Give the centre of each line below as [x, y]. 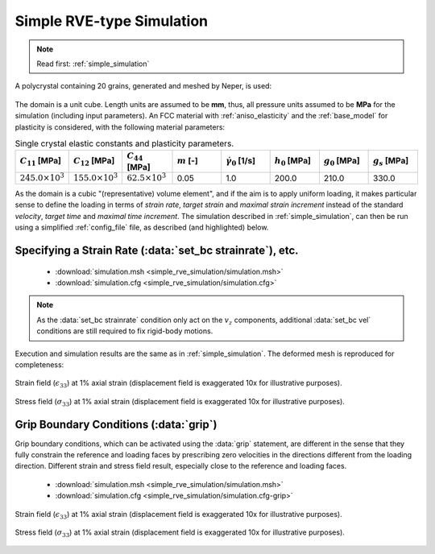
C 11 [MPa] [41, 162]
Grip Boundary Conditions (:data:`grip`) [116, 424]
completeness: [39, 364]
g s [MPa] [391, 162]
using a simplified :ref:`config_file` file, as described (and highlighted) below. [142, 227]
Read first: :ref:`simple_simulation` [93, 64]
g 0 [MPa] [342, 162]
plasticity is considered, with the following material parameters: [120, 127]
